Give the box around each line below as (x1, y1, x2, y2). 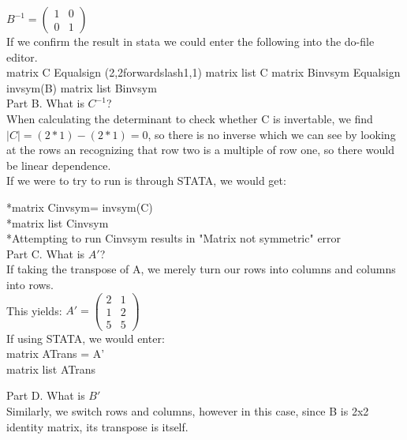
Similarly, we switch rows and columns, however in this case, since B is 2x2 (6, 403, 369, 419)
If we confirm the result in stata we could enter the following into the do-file (6, 33, 375, 49)
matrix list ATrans (6, 360, 96, 377)
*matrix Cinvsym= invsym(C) (6, 198, 153, 215)
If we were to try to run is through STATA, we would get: (6, 172, 286, 189)
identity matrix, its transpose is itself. (6, 418, 189, 434)
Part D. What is (6, 387, 85, 404)
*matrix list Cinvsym (6, 214, 109, 231)
